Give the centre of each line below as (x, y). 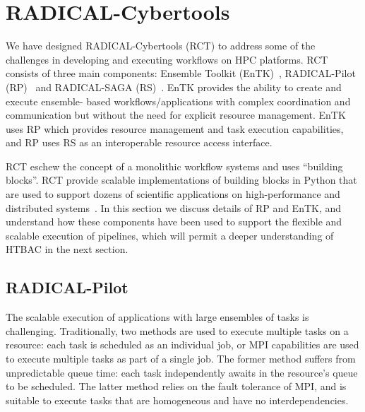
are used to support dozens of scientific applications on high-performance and (173, 194)
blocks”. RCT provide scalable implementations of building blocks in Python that (181, 180)
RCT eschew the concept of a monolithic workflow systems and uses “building (174, 166)
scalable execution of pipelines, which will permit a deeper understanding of (170, 235)
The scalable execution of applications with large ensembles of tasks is (157, 317)
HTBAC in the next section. (67, 249)
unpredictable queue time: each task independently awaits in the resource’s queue (182, 372)
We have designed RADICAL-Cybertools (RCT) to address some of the (161, 46)
